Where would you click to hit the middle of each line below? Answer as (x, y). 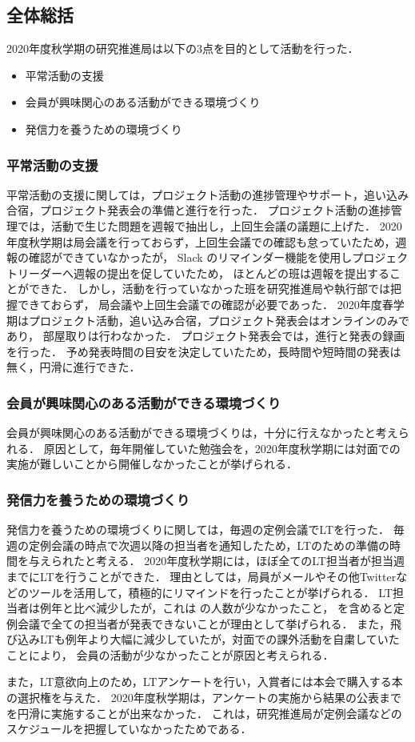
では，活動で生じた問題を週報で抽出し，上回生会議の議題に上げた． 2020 (209, 225)
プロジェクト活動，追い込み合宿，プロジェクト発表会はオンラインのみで (219, 320)
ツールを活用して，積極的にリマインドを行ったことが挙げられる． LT (210, 592)
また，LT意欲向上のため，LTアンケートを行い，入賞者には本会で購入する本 (205, 682)
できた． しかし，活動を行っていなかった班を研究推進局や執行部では (209, 289)
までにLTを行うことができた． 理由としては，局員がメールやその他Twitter (202, 576)
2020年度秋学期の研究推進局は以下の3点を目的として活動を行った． (183, 48)
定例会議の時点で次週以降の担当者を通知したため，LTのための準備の (209, 545)
